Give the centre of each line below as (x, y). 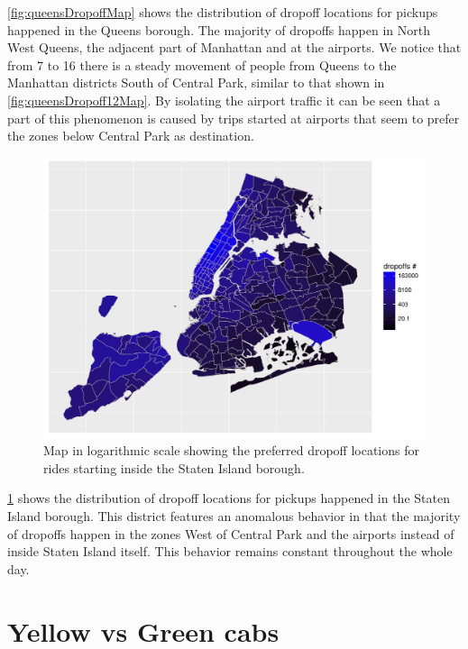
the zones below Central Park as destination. (131, 136)
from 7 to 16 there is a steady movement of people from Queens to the (202, 64)
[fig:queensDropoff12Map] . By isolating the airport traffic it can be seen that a (224, 100)
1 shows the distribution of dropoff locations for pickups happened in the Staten (229, 498)
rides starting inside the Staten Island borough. (174, 467)
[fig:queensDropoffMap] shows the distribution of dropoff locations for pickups (223, 12)
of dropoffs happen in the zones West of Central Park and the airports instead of (231, 533)
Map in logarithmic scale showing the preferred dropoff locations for (231, 450)
